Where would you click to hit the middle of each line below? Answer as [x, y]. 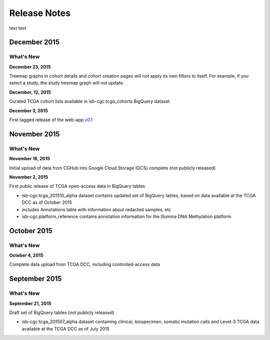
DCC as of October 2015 [47, 202]
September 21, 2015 [30, 303]
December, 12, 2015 [30, 92]
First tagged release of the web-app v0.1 [51, 120]
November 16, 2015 [29, 159]
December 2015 [34, 42]
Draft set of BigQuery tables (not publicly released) [62, 312]
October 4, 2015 [26, 255]
